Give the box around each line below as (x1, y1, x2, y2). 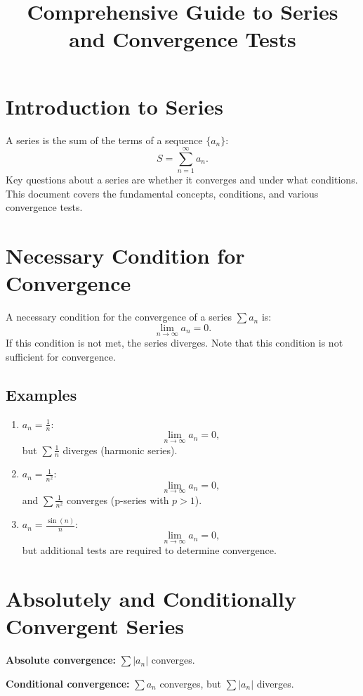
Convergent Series (6, 612, 184, 640)
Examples (6, 383, 77, 405)
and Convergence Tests (69, 25, 296, 53)
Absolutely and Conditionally (6, 584, 296, 613)
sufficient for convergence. (6, 349, 116, 363)
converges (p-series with (67, 492, 169, 507)
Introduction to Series (6, 91, 223, 120)
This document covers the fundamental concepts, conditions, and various (6, 186, 319, 200)
